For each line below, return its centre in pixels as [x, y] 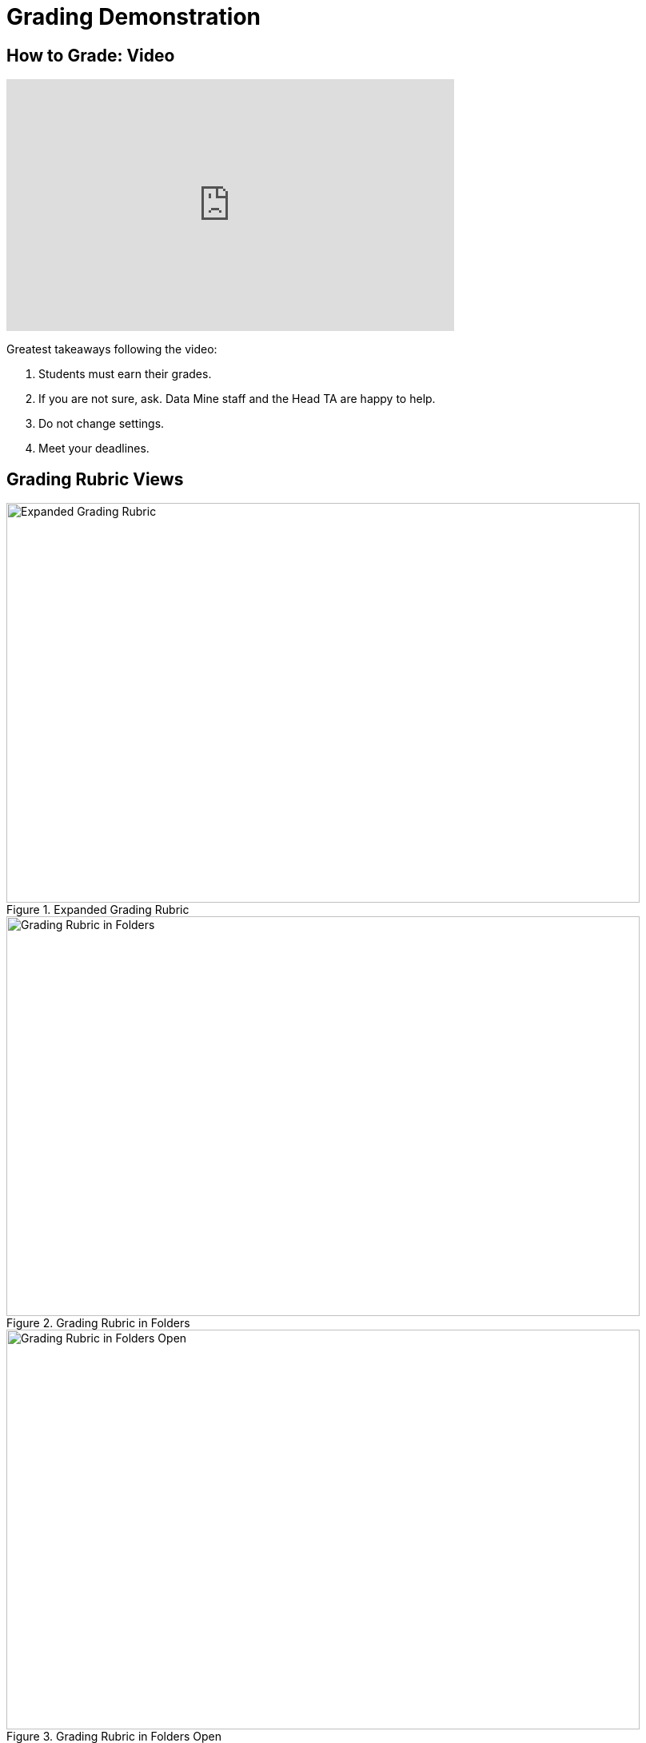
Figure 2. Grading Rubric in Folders [98, 1323]
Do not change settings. [102, 424]
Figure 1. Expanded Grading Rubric [98, 910]
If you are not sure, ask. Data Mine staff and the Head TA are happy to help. [237, 399]
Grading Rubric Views [95, 479]
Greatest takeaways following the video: [112, 349]
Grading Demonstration [134, 17]
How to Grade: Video [91, 55]
